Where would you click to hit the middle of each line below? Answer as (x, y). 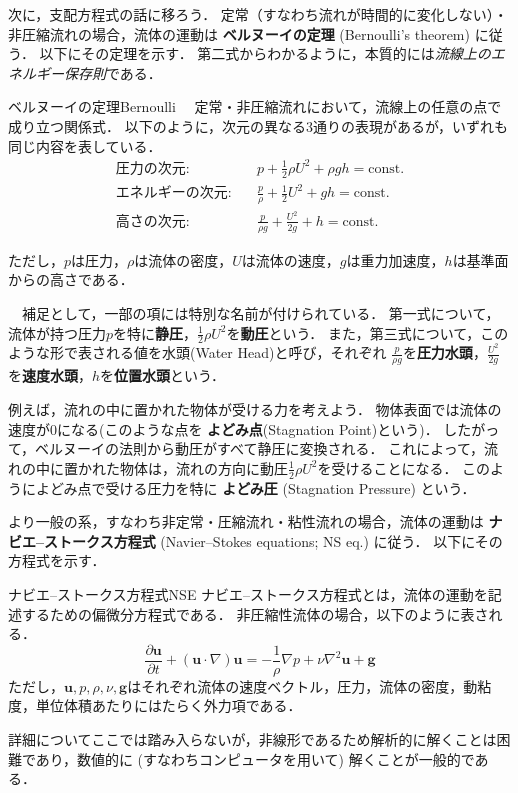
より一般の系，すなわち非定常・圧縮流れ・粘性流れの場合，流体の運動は (246, 521)
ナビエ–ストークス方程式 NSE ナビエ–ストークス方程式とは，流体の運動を (248, 593)
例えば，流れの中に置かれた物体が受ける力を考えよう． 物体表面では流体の (255, 408)
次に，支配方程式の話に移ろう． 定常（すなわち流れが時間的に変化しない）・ (258, 14)
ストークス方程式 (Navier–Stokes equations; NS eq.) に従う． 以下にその (273, 540)
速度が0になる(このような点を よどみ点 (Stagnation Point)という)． (223, 428)
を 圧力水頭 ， (444, 352)
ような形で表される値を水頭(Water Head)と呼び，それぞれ (197, 352)
